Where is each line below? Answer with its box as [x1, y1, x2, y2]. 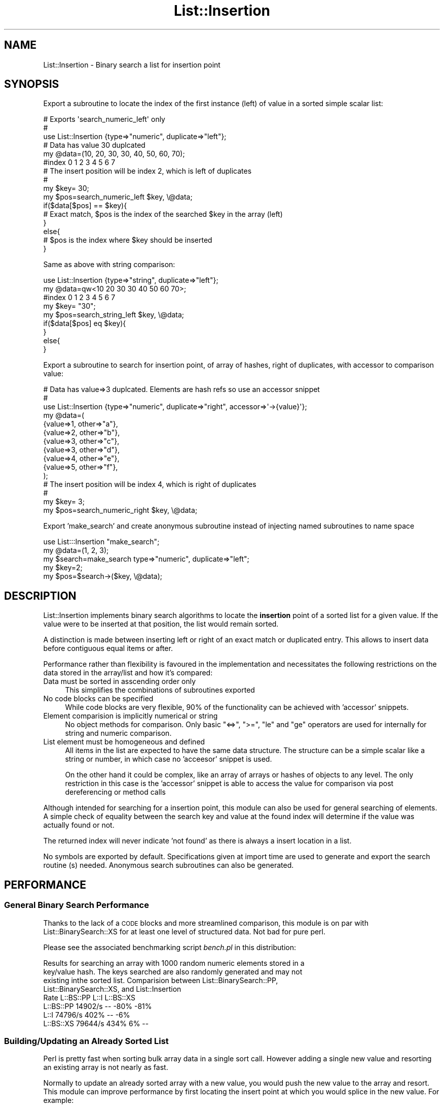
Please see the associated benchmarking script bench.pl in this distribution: [43, 942, 297, 952]
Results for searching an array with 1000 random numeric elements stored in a [43, 958, 305, 967]
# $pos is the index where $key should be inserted [43, 236, 212, 245]
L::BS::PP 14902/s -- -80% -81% [43, 1001, 152, 1011]
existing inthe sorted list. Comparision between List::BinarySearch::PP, [43, 975, 278, 985]
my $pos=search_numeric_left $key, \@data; [43, 192, 193, 202]
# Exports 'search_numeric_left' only [43, 115, 165, 124]
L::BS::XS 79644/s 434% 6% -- [43, 1019, 149, 1028]
